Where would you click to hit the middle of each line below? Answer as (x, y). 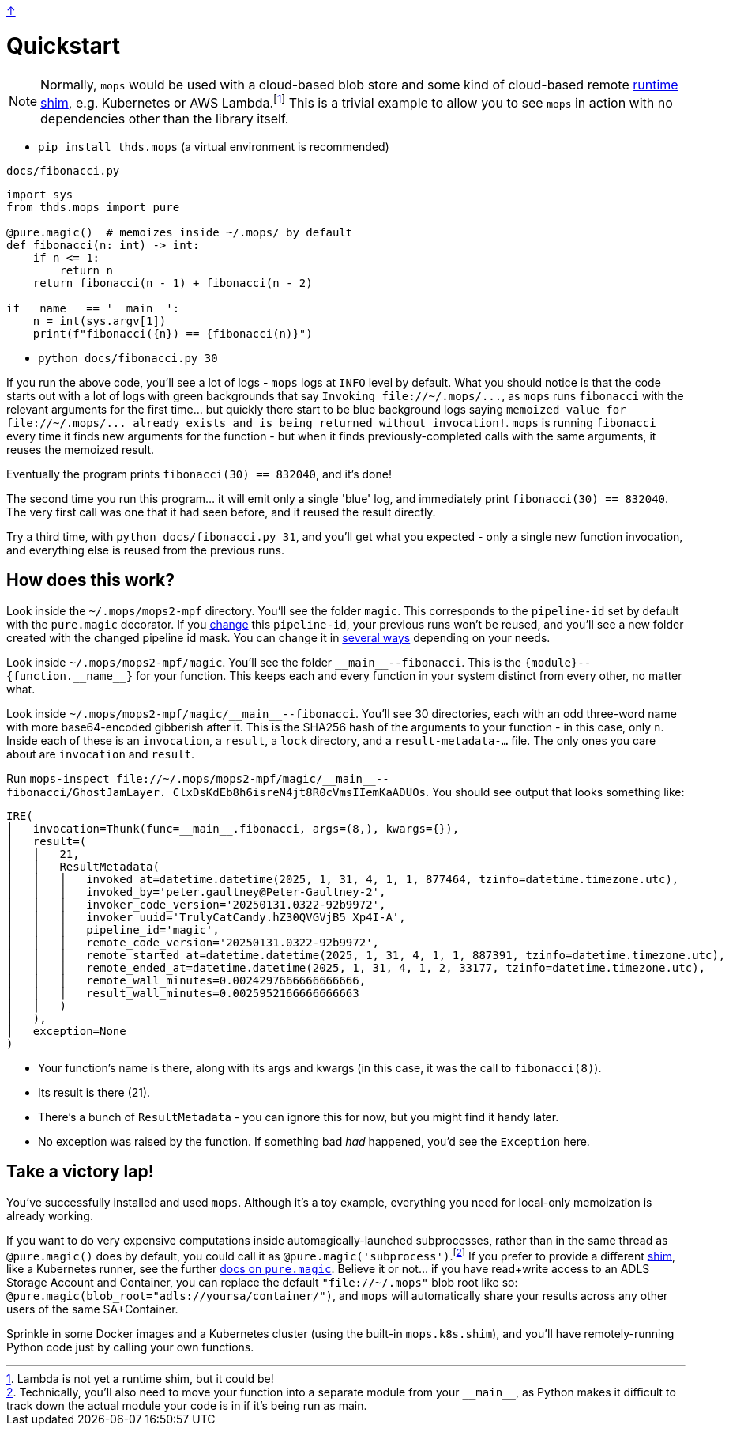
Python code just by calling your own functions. (130, 1347)
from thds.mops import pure (93, 207)
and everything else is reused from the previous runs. (145, 550)
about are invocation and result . (101, 754)
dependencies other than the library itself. (165, 118)
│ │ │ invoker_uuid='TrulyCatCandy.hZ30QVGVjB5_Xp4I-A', (206, 917)
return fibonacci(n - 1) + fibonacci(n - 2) (173, 283)
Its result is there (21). (94, 1092)
